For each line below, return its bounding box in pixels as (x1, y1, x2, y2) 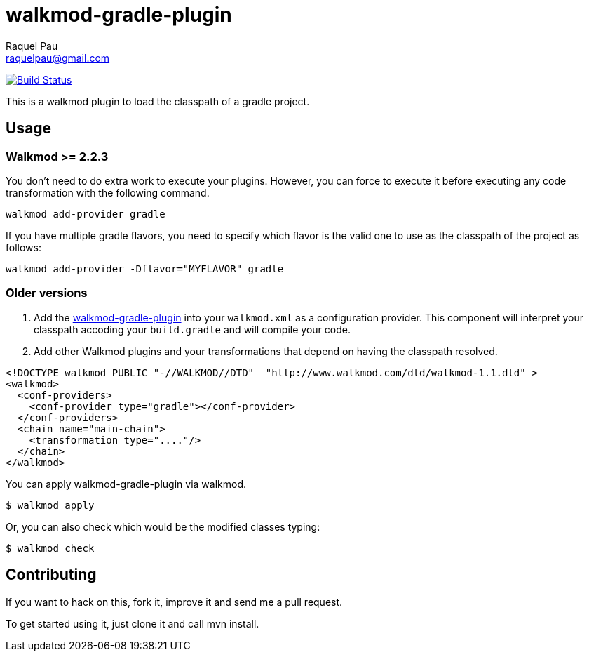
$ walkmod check (6, 542, 95, 554)
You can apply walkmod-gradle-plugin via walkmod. (6, 477, 246, 490)
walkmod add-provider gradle (6, 208, 165, 220)
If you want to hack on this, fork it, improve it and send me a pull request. (6, 595, 343, 608)
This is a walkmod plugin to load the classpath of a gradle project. (6, 95, 310, 107)
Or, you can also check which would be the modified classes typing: (6, 520, 320, 533)
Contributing (6, 566, 97, 584)
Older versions (6, 286, 88, 300)
